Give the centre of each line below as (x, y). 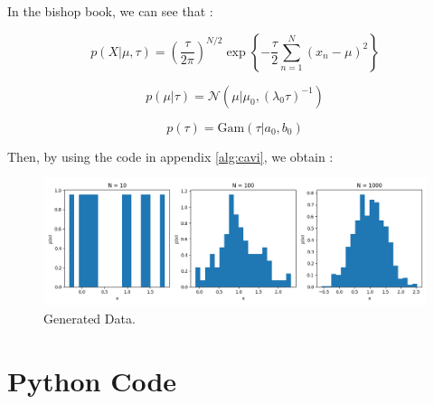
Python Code (92, 380)
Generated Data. (90, 318)
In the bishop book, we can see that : (110, 11)
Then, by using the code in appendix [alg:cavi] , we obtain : (170, 156)
